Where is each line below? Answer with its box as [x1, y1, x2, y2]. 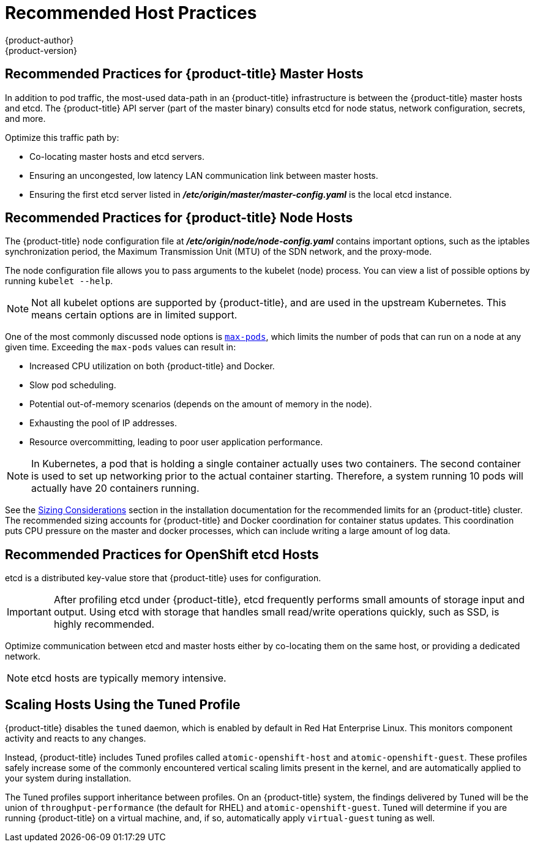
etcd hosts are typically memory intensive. [31, 672, 226, 685]
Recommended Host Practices [5, 2, 257, 23]
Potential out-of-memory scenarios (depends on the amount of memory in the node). [29, 399, 372, 410]
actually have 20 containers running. [31, 482, 200, 495]
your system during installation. [5, 773, 132, 784]
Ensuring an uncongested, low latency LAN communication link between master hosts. [29, 170, 378, 181]
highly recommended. [53, 618, 155, 631]
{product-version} [5, 45, 78, 56]
